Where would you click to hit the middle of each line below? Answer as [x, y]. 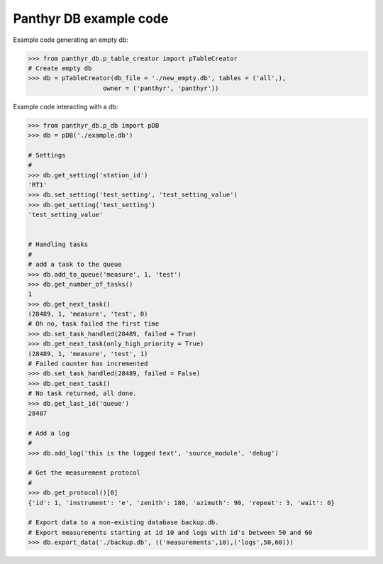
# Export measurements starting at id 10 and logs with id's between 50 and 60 [170, 532]
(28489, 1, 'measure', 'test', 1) [88, 354]
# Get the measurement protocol [84, 473]
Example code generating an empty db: [71, 40]
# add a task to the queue [75, 265]
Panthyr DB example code [91, 18]
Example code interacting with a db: [66, 106]
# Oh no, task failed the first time [94, 324]
